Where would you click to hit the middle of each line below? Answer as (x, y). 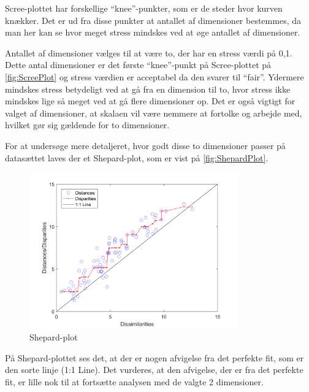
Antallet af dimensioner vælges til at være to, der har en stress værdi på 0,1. (149, 52)
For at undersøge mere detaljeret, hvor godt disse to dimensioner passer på (145, 145)
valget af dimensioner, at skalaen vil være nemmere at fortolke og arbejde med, (154, 113)
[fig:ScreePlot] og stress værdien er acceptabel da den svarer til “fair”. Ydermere (154, 76)
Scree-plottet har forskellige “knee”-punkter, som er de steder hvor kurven (144, 8)
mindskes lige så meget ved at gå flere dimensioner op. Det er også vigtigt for (150, 101)
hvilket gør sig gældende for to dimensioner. (87, 125)
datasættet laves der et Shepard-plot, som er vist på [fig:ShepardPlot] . (137, 157)
